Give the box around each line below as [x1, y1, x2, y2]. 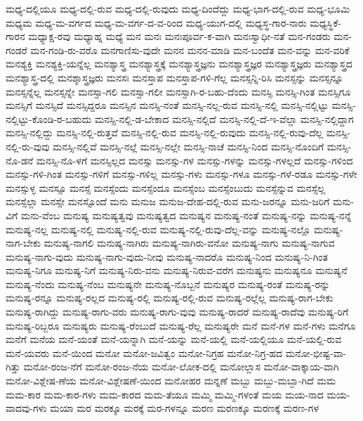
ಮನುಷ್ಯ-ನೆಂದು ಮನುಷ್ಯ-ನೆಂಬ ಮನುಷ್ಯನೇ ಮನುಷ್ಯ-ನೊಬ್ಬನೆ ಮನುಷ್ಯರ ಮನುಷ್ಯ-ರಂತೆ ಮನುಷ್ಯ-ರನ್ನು [6, 276, 330, 291]
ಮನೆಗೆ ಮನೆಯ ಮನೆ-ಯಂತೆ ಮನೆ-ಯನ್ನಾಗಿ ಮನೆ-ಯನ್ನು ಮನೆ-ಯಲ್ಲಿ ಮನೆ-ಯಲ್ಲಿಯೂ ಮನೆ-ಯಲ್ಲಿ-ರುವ [6, 332, 342, 346]
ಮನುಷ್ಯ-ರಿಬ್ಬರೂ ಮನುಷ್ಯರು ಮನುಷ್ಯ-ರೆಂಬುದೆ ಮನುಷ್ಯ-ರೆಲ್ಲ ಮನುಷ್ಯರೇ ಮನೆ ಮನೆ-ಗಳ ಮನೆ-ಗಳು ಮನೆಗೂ [6, 318, 356, 332]
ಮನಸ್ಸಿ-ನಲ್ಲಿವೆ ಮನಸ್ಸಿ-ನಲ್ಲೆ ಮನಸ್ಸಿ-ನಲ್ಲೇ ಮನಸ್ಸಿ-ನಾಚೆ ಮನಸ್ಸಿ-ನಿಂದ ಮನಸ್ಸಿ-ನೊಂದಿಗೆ [53, 138, 324, 153]
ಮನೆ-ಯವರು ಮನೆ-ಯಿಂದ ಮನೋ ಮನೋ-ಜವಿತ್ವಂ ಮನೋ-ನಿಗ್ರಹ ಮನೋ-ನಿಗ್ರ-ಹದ [6, 345, 283, 360]
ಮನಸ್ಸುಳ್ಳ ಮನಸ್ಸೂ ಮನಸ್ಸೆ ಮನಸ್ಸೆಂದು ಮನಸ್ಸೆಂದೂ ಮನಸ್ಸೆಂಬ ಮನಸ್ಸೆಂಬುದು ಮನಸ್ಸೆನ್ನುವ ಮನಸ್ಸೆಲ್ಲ [6, 180, 326, 195]
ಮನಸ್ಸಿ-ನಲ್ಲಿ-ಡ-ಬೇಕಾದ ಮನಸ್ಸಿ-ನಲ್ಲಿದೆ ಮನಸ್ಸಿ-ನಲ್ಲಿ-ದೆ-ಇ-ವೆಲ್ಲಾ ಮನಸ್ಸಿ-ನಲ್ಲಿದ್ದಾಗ [94, 111, 354, 126]
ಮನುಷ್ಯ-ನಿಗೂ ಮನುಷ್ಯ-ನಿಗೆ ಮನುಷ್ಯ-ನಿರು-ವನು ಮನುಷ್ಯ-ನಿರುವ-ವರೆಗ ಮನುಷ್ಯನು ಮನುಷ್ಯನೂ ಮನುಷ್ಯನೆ [6, 263, 348, 278]
